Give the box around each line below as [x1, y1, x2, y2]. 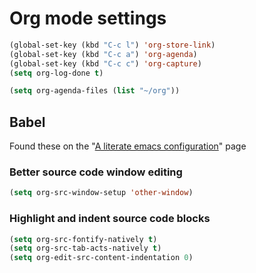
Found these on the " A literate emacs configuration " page [9, 140, 247, 152]
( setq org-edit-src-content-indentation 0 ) [9, 253, 194, 263]
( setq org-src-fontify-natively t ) [9, 234, 158, 244]
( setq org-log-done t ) [9, 68, 104, 78]
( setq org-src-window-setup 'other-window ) [9, 188, 194, 198]
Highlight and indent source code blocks [9, 212, 211, 226]
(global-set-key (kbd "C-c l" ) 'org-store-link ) [9, 40, 216, 50]
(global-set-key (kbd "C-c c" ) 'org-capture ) [9, 58, 202, 69]
